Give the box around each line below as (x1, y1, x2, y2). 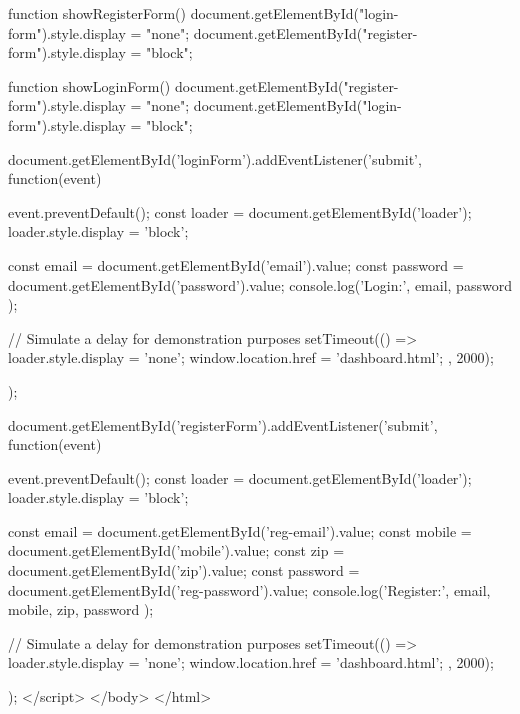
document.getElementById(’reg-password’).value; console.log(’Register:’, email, (8, 579, 491, 600)
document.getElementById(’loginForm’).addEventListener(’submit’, (8, 148, 422, 169)
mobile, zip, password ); (8, 599, 154, 620)
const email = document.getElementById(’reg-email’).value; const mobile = (8, 520, 472, 541)
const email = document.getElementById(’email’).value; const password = (8, 254, 464, 275)
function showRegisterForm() (8, 3, 186, 23)
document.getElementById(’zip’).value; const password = (8, 560, 360, 581)
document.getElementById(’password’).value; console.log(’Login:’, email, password (8, 274, 512, 295)
